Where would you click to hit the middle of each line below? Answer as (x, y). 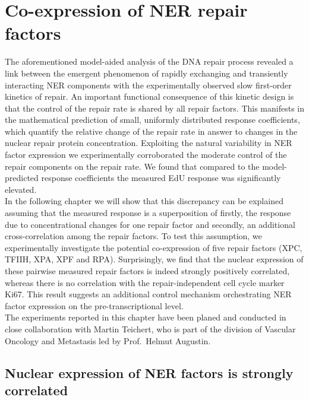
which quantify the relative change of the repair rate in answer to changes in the (151, 131)
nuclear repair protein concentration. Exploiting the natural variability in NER (149, 143)
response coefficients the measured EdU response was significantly (161, 178)
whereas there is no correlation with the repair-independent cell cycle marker (145, 282)
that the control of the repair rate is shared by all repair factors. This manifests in (154, 108)
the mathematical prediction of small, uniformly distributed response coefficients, (152, 120)
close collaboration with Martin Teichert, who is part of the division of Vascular (150, 328)
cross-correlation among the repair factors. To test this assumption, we (133, 236)
